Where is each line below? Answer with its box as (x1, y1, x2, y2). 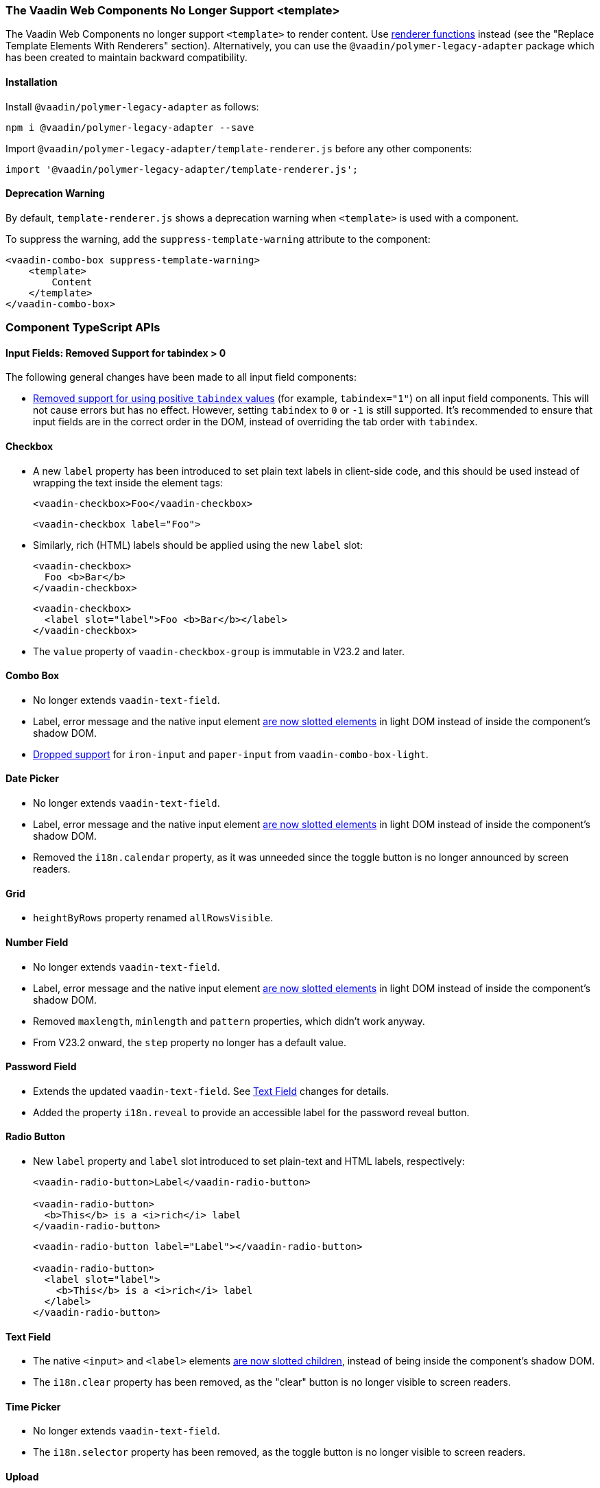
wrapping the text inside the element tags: (33, 476, 224, 488)
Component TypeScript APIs (5, 320, 160, 335)
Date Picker (5, 772, 59, 785)
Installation (5, 75, 58, 88)
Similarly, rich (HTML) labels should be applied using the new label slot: (33, 539, 363, 551)
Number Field (5, 936, 69, 948)
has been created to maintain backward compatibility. (5, 51, 248, 64)
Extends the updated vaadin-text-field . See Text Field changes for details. (33, 1085, 389, 1097)
